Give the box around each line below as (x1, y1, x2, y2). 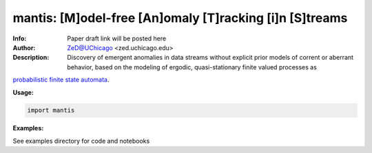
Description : (12, 54, 50, 62)
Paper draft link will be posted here (67, 34, 167, 43)
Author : (12, 43, 36, 51)
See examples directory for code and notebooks (12, 137, 150, 145)
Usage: (12, 88, 34, 96)
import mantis (27, 106, 75, 115)
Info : (12, 34, 27, 43)
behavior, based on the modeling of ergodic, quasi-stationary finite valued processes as (67, 62, 317, 71)
